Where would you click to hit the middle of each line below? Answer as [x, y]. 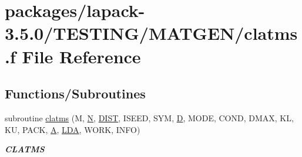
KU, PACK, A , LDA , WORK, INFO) [73, 129]
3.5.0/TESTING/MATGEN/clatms [151, 33]
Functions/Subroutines [75, 93]
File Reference [81, 56]
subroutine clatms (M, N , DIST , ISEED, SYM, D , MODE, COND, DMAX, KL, [149, 117]
